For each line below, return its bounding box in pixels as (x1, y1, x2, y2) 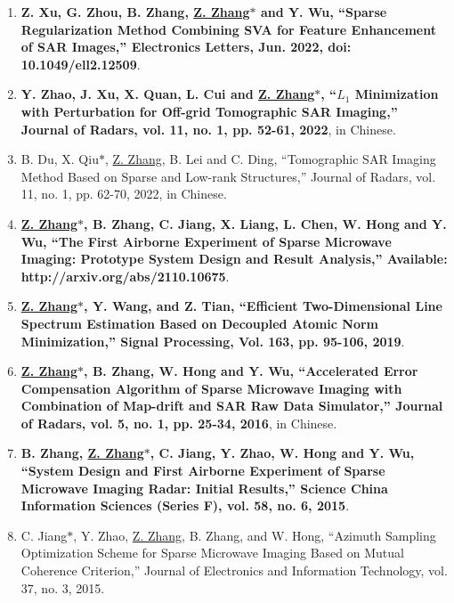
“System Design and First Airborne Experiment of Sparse (20, 461, 385, 480)
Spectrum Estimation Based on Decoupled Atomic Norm (20, 314, 379, 332)
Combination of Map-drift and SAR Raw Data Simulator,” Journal (20, 396, 443, 415)
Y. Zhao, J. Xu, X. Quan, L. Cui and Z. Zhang (20, 85, 315, 103)
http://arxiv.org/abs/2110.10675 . (20, 266, 230, 285)
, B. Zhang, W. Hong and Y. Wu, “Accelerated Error (84, 362, 418, 380)
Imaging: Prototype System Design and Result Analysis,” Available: (20, 249, 448, 268)
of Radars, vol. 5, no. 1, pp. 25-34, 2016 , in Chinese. (20, 413, 337, 432)
